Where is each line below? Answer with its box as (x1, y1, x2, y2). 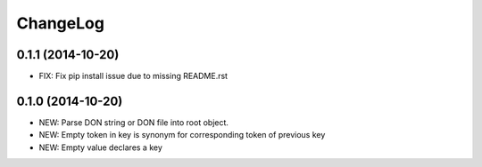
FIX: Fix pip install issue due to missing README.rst (38, 71, 228, 82)
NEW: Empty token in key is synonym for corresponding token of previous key (38, 130, 326, 140)
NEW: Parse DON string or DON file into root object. (38, 116, 229, 128)
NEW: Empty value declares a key (38, 142, 162, 153)
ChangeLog (16, 13, 104, 33)
